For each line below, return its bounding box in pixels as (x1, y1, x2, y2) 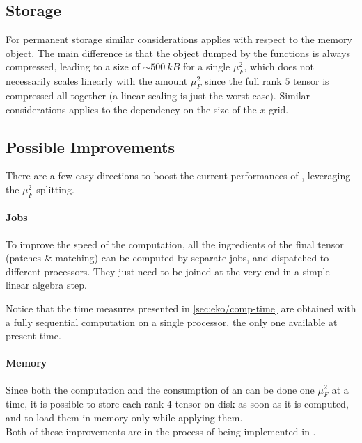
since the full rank (205, 74, 282, 88)
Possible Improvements (6, 136, 175, 157)
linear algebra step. (6, 277, 87, 292)
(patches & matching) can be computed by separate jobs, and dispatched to (6, 250, 329, 265)
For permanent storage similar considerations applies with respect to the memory (6, 32, 352, 47)
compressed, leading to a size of (6, 59, 140, 74)
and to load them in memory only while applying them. (6, 410, 243, 424)
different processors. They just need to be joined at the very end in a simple (6, 264, 330, 278)
